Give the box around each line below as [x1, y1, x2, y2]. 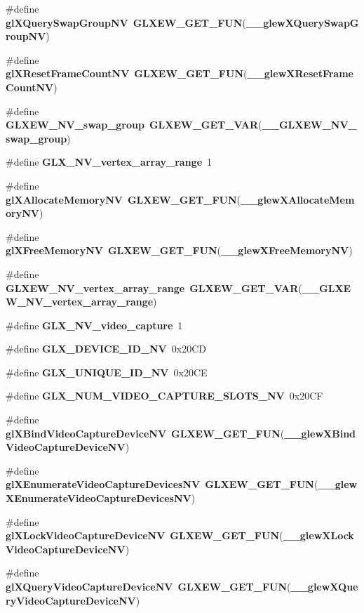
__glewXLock [283, 528, 354, 543]
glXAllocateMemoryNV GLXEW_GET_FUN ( [6, 192, 241, 206]
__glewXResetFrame [247, 66, 353, 81]
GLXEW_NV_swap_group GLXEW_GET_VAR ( [6, 117, 262, 132]
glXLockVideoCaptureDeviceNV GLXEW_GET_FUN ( [6, 528, 283, 543]
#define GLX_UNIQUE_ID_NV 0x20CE [6, 364, 208, 379]
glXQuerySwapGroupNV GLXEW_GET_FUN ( [6, 15, 246, 29]
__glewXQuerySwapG [245, 15, 359, 29]
